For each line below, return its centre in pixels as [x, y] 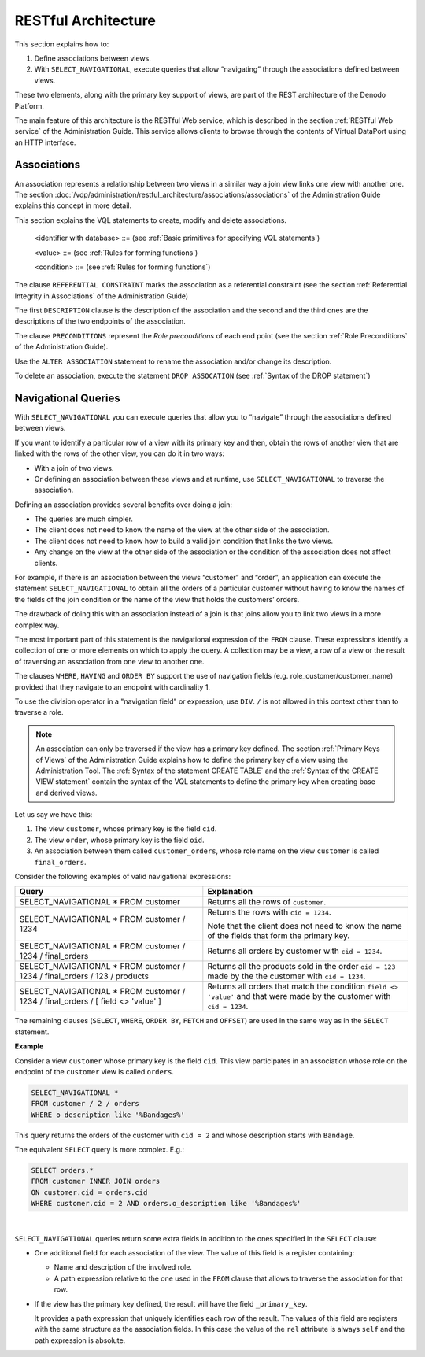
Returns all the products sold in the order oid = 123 [301, 967]
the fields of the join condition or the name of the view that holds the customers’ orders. [157, 599]
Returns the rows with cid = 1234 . [270, 912]
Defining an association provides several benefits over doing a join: [123, 505]
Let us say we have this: [54, 815]
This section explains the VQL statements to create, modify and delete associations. [151, 220]
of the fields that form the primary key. [279, 936]
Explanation [230, 892]
